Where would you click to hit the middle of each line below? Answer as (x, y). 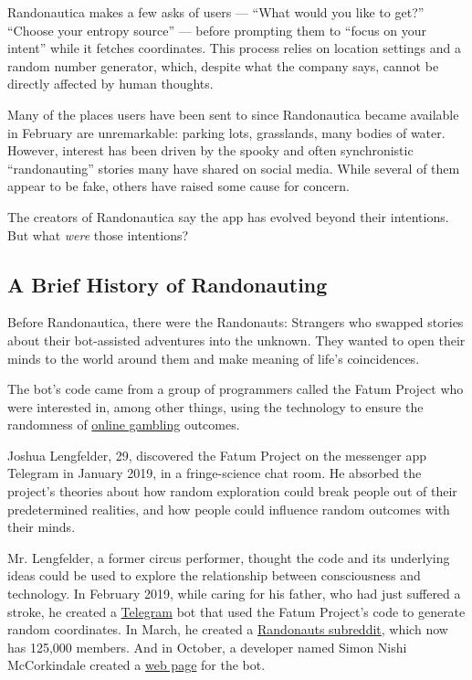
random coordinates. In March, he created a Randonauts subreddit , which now (228, 629)
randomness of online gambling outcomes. (124, 425)
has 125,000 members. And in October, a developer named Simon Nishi (207, 647)
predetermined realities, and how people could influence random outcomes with (229, 509)
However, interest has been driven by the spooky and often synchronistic (210, 150)
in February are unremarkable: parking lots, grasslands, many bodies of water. (226, 132)
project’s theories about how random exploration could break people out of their (232, 491)
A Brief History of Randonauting (168, 284)
